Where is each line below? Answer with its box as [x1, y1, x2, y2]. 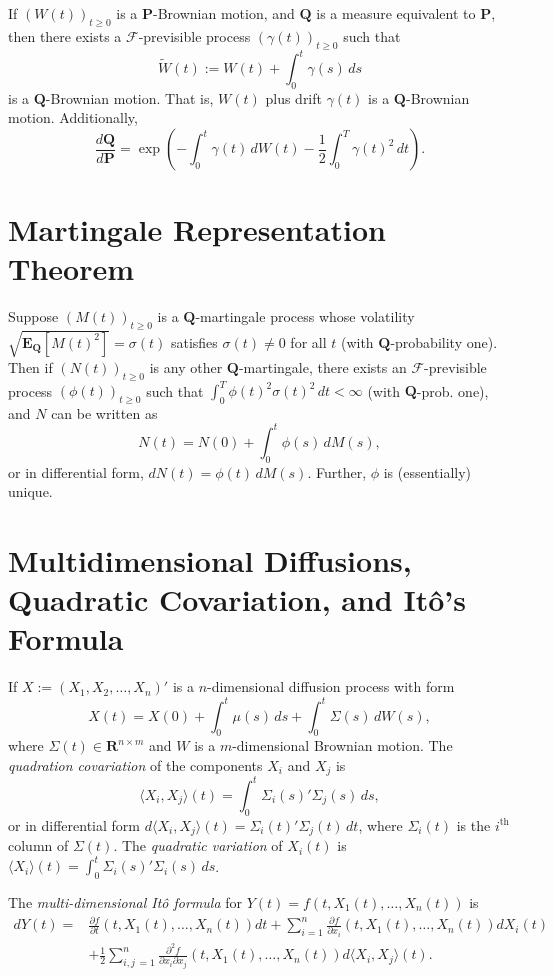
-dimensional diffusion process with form [207, 676, 455, 697]
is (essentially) [383, 461, 472, 482]
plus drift [265, 87, 322, 108]
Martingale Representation [8, 209, 386, 250]
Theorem [8, 248, 135, 289]
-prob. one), [416, 380, 489, 401]
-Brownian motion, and [153, 3, 295, 23]
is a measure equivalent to [316, 3, 476, 23]
